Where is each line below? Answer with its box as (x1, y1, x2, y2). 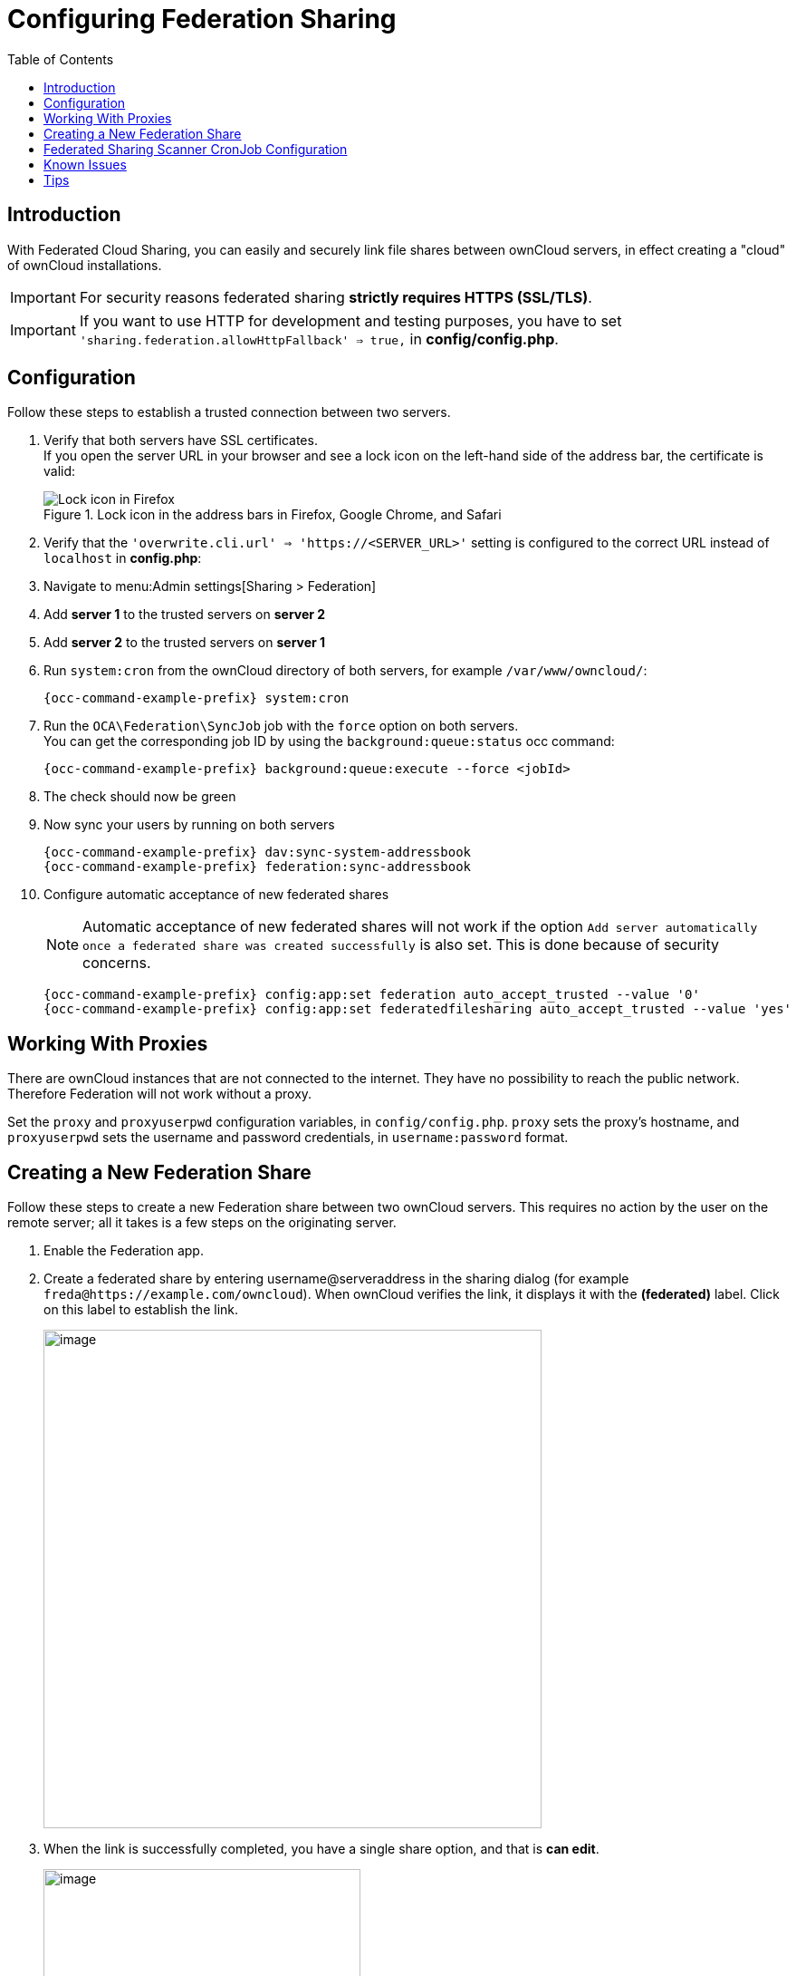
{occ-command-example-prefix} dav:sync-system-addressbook (43, 845, 472, 860)
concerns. (82, 954, 151, 973)
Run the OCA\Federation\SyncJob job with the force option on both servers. (43, 718, 519, 734)
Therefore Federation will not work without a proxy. (7, 1086, 312, 1102)
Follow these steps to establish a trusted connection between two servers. (7, 404, 451, 421)
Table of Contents (7, 51, 114, 67)
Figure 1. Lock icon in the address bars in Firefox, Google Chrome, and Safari (43, 507, 502, 523)
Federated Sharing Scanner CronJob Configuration (43, 140, 348, 157)
